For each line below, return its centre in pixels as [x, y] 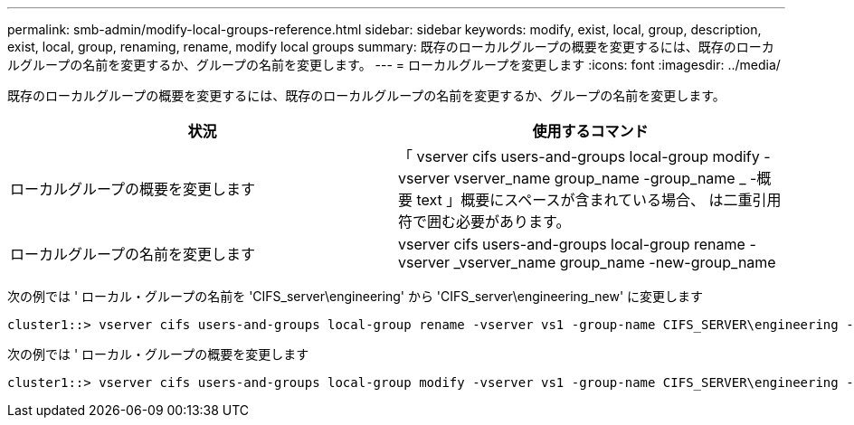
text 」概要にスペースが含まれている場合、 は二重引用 [599, 200]
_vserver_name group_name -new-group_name [615, 262]
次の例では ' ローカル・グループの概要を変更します [158, 354]
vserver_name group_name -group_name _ [600, 178]
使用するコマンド [590, 131]
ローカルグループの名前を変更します [133, 254]
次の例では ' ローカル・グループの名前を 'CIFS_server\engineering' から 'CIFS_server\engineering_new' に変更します [356, 296]
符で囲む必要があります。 [484, 222]
